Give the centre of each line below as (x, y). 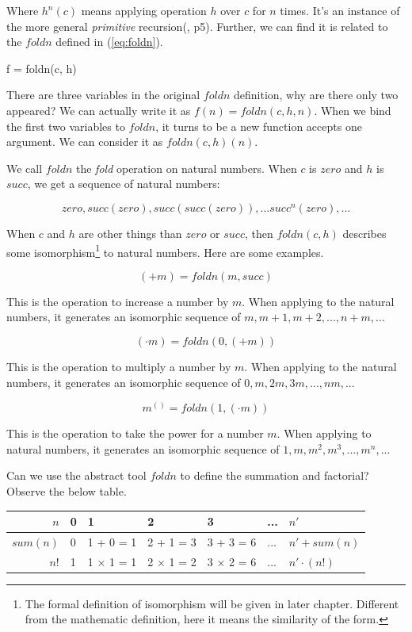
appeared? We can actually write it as (99, 110)
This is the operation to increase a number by (118, 301)
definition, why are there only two (316, 95)
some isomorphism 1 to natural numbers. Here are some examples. (165, 251)
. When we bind (353, 110)
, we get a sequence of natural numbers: (124, 184)
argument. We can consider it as (85, 142)
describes (364, 233)
